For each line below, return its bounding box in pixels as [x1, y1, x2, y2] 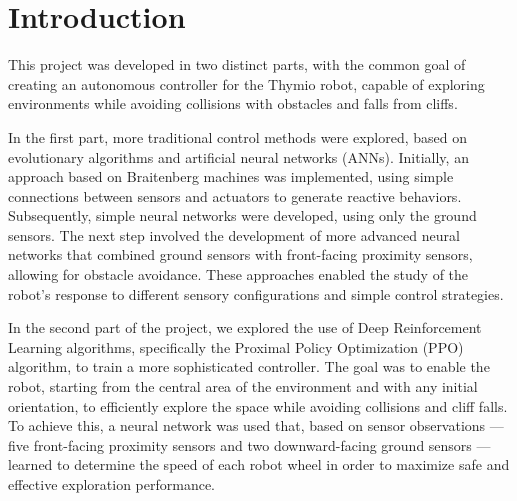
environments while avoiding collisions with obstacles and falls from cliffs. [8, 93, 458, 114]
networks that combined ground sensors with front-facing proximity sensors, [8, 244, 473, 265]
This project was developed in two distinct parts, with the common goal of [8, 54, 466, 75]
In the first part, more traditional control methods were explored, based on [8, 126, 468, 147]
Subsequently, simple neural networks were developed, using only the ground [8, 205, 477, 226]
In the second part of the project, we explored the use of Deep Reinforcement [8, 317, 482, 338]
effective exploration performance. [8, 474, 216, 494]
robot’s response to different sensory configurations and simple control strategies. [8, 283, 504, 304]
